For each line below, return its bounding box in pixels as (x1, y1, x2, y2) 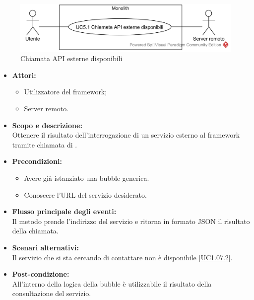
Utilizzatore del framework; (24, 86, 107, 97)
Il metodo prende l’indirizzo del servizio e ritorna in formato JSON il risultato (12, 216, 250, 226)
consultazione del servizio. (12, 288, 91, 299)
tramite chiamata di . (12, 139, 77, 150)
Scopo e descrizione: (12, 120, 82, 130)
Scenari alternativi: (12, 242, 79, 252)
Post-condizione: (12, 269, 69, 279)
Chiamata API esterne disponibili (20, 53, 123, 64)
